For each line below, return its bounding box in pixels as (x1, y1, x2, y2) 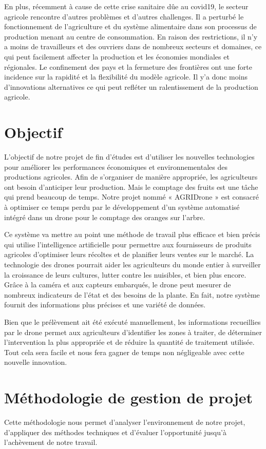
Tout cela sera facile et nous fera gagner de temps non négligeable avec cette (4, 346, 244, 357)
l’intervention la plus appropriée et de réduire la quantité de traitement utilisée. (4, 337, 255, 347)
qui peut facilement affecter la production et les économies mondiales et (4, 51, 230, 62)
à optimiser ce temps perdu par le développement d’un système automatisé (4, 202, 240, 212)
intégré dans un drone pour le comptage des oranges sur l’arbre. (4, 211, 205, 222)
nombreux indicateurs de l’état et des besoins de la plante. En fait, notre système (4, 289, 260, 300)
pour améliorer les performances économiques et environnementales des (4, 161, 227, 172)
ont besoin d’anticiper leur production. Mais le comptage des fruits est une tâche (4, 181, 258, 192)
